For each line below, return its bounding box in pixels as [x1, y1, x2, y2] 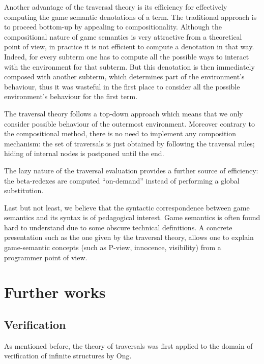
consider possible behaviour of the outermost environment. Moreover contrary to [4, 118, 255, 129]
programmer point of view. [4, 252, 87, 262]
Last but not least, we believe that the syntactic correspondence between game [4, 202, 250, 213]
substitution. [4, 185, 44, 196]
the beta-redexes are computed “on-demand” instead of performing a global [4, 175, 240, 186]
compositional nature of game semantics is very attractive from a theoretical [4, 31, 242, 42]
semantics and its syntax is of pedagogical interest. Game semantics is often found [4, 212, 260, 223]
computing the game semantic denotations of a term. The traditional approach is [4, 11, 257, 22]
